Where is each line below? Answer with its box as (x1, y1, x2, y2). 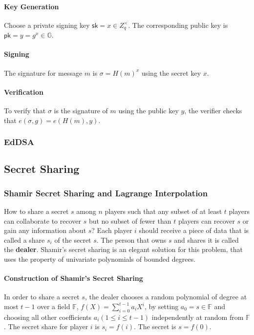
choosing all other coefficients (4, 312, 92, 322)
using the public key (118, 105, 179, 116)
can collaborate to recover (4, 215, 81, 226)
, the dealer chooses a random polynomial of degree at (85, 292, 247, 302)
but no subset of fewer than (88, 215, 171, 226)
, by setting (144, 301, 179, 312)
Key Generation (4, 1, 59, 11)
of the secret (54, 234, 91, 245)
